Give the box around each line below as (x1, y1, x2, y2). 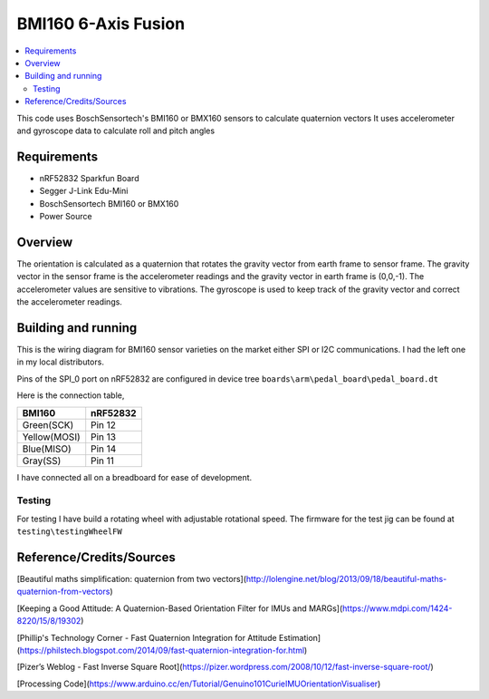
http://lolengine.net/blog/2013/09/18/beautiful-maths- (245, 573, 447, 584)
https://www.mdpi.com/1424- (342, 603, 453, 614)
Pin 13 (91, 431, 117, 443)
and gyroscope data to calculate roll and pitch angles (16, 125, 216, 136)
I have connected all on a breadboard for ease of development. (16, 471, 253, 482)
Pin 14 (91, 442, 117, 455)
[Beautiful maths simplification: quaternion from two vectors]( (16, 573, 247, 584)
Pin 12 (91, 418, 117, 431)
